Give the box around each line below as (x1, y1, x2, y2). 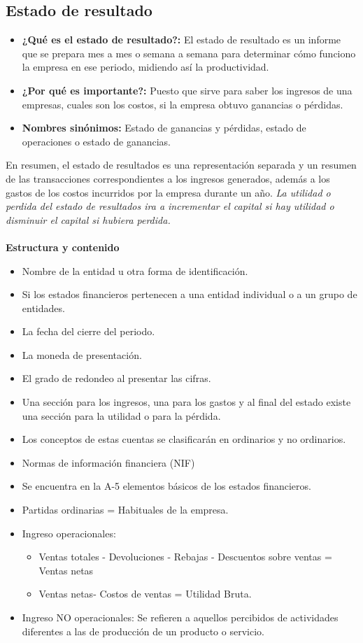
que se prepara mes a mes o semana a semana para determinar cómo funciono (22, 45, 356, 60)
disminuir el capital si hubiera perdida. (6, 212, 171, 227)
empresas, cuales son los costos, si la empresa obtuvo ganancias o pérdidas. (22, 97, 343, 111)
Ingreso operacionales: (22, 525, 116, 540)
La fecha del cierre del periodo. (22, 324, 155, 339)
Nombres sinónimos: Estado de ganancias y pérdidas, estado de (22, 120, 306, 135)
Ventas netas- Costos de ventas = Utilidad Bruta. (38, 586, 252, 601)
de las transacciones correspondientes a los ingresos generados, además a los (6, 171, 330, 185)
